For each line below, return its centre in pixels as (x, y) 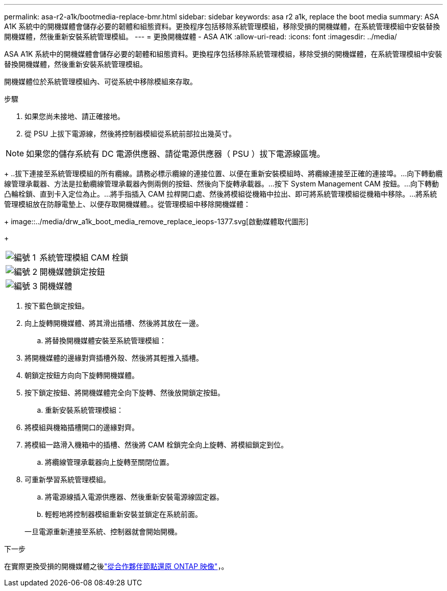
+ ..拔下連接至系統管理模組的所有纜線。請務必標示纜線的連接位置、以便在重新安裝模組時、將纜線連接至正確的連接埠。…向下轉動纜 (224, 173)
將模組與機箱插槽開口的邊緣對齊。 (82, 427)
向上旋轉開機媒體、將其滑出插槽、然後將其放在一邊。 (114, 323)
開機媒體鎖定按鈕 (72, 272)
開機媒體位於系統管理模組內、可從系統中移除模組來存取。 (101, 81)
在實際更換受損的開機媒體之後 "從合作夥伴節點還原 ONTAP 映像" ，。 (116, 566)
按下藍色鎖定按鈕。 (57, 306)
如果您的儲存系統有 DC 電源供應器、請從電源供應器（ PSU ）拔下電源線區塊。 (176, 154)
